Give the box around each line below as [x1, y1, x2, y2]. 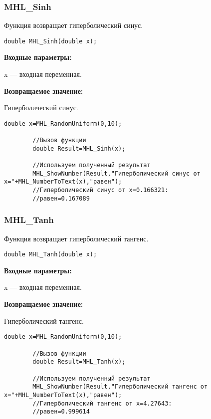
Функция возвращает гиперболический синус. [4, 20, 143, 30]
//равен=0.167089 [32, 195, 90, 202]
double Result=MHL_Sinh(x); [32, 145, 126, 152]
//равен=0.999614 [32, 408, 90, 416]
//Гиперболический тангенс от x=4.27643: [32, 400, 172, 407]
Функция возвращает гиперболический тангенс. [4, 233, 149, 243]
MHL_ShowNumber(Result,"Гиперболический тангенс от [32, 383, 208, 391]
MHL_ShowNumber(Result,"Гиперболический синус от [32, 170, 201, 177]
